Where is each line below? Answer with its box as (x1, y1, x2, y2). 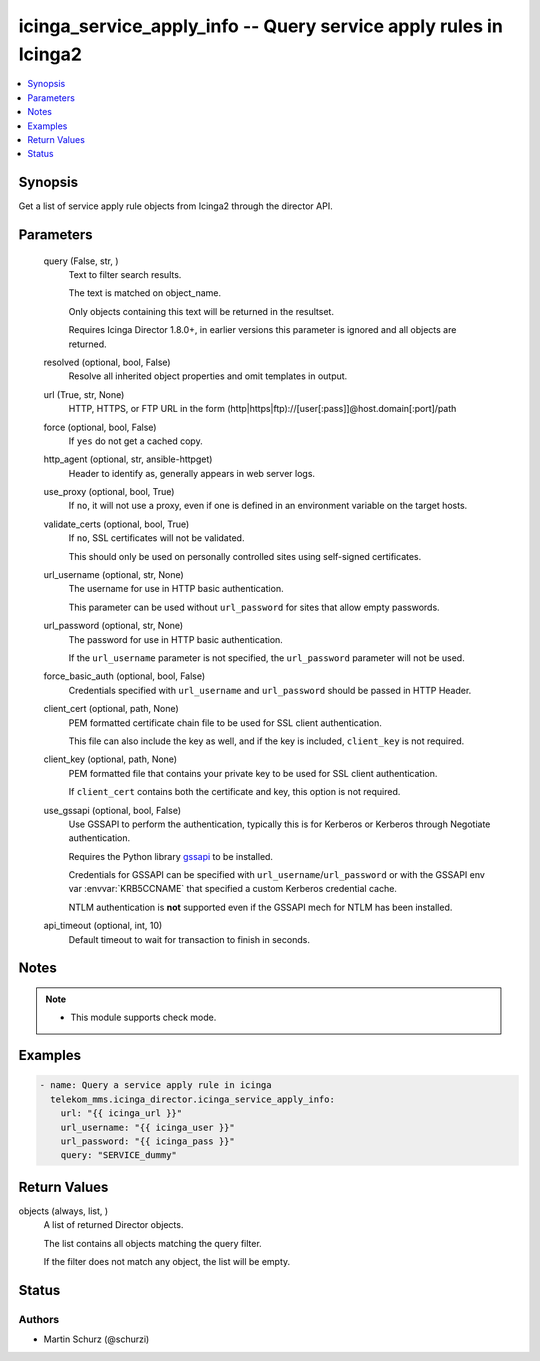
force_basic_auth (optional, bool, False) (43, 670, 206, 682)
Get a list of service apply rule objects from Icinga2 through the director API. (18, 200, 334, 212)
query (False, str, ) (43, 255, 119, 267)
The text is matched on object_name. (68, 287, 222, 299)
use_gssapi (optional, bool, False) (43, 804, 182, 816)
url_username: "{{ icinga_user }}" (60, 1121, 235, 1133)
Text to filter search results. (68, 269, 182, 280)
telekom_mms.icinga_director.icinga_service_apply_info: (50, 1093, 335, 1105)
